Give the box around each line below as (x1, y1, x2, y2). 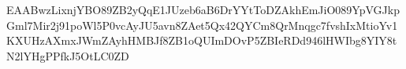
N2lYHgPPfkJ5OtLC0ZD (6, 47, 129, 64)
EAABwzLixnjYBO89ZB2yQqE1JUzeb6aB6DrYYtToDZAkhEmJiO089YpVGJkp (6, 2, 400, 17)
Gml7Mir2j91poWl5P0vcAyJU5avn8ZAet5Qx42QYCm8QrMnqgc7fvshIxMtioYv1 (6, 16, 398, 33)
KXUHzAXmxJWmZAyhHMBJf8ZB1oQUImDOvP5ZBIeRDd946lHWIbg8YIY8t (6, 32, 397, 49)
